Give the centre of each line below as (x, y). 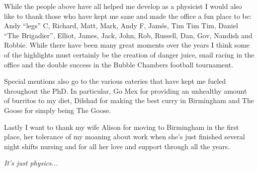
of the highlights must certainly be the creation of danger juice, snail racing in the (129, 54)
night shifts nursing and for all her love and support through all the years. (117, 146)
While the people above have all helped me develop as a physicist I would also (123, 6)
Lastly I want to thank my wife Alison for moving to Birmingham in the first (122, 127)
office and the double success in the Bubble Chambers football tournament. (119, 64)
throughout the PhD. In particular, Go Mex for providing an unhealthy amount (126, 90)
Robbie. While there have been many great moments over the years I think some (127, 45)
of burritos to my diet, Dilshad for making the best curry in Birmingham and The (129, 100)
